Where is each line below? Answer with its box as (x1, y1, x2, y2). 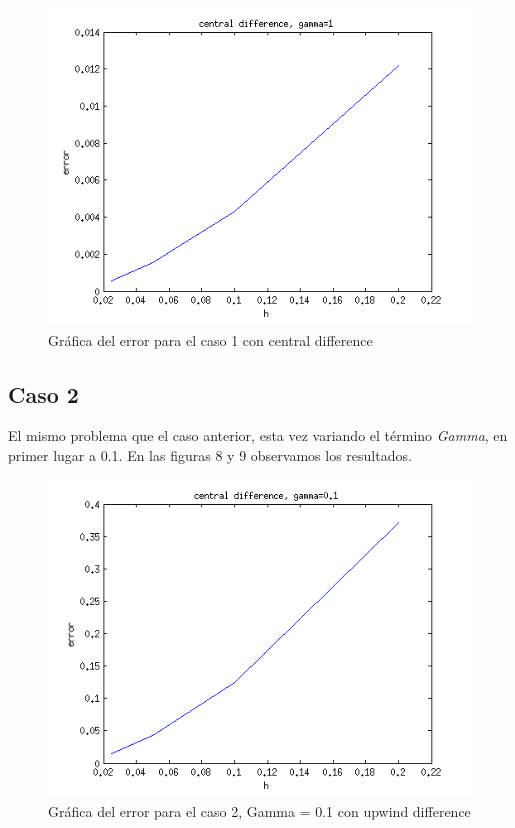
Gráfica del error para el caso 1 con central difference (48, 329, 373, 350)
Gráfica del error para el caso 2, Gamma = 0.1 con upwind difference (48, 801, 471, 822)
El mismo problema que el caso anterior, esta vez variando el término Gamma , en (8, 425, 508, 446)
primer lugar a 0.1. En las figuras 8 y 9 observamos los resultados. (8, 444, 412, 465)
